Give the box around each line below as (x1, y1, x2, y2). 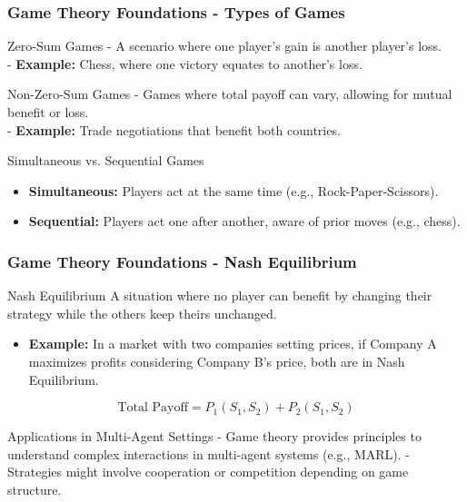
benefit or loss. (7, 103, 89, 121)
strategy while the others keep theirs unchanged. (7, 303, 277, 322)
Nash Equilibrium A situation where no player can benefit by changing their (7, 286, 432, 305)
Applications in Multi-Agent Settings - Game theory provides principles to (7, 427, 422, 446)
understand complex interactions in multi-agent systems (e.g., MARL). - (7, 444, 411, 463)
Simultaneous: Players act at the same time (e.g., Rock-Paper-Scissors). (28, 181, 439, 200)
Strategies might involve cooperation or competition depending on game (7, 462, 409, 481)
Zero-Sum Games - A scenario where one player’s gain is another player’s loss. (7, 36, 442, 55)
